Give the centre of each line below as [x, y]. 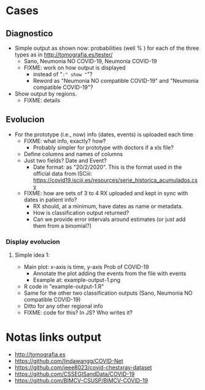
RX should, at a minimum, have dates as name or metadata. [108, 206]
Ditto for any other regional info [64, 306]
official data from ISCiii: [63, 173]
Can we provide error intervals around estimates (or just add [109, 219]
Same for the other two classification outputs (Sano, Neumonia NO [108, 293]
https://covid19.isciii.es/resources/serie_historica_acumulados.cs [115, 180]
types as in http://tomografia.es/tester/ [64, 55]
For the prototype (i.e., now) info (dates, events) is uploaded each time [104, 134]
